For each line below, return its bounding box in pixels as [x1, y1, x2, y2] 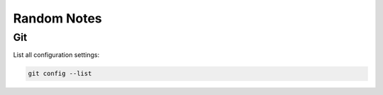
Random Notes [13, 11, 102, 26]
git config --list [28, 70, 92, 77]
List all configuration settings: [13, 51, 99, 59]
